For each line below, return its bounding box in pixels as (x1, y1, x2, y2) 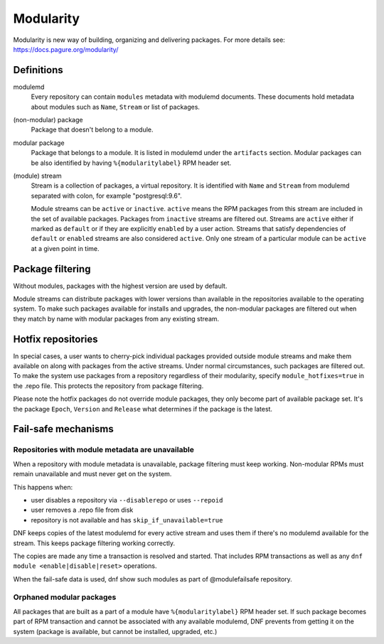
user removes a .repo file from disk (31, 505, 134, 515)
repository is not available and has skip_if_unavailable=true (31, 515, 223, 524)
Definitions (13, 64, 63, 76)
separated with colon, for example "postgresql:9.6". (31, 191, 183, 200)
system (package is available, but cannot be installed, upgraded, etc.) (13, 627, 218, 635)
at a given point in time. (31, 244, 100, 252)
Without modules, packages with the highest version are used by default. (13, 281, 228, 290)
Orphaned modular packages (13, 592, 117, 602)
